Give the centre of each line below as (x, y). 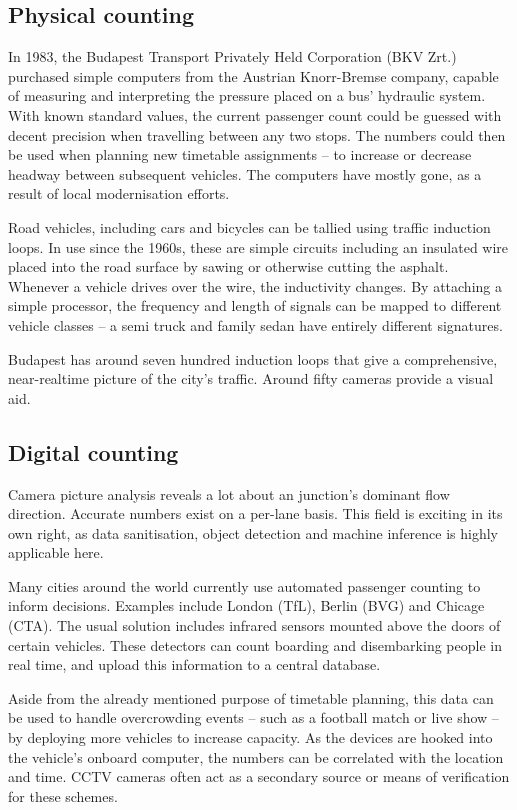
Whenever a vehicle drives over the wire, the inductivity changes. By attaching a (255, 285)
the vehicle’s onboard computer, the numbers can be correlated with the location (256, 756)
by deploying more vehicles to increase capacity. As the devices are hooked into (250, 737)
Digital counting (93, 451)
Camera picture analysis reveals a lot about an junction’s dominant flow (229, 493)
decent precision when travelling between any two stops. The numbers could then (257, 134)
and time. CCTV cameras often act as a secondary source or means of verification (259, 776)
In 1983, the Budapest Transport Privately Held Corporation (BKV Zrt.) (232, 56)
